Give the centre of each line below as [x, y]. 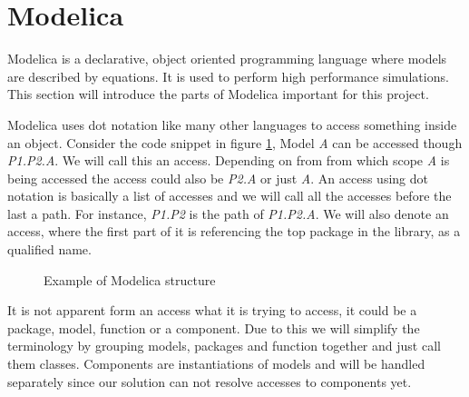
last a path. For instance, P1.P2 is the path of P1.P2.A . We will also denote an [228, 213]
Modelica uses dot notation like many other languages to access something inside [232, 124]
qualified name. [49, 249]
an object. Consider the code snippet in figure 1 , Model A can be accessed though [235, 142]
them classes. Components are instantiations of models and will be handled [216, 364]
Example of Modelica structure [130, 279]
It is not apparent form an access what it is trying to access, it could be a [212, 310]
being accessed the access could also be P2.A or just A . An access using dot [218, 178]
